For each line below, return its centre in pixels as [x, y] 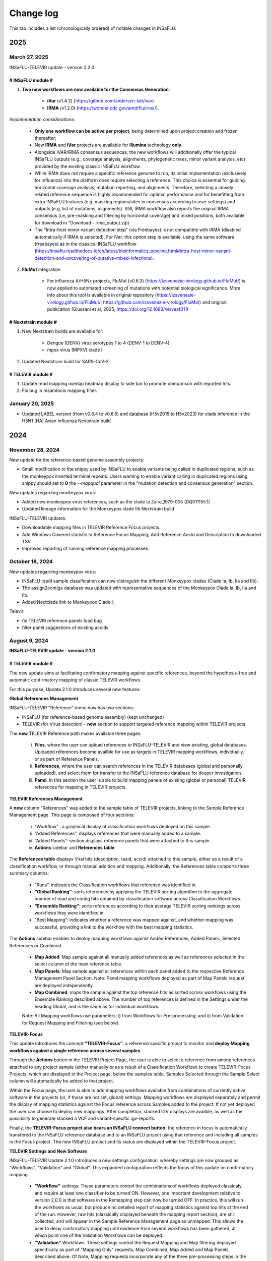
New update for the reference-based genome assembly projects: [77, 460]
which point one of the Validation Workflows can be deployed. [99, 1235]
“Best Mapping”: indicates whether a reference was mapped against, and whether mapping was [134, 920]
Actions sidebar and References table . [75, 847]
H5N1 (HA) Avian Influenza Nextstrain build [66, 421]
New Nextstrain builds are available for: [63, 331]
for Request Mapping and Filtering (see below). [71, 1023]
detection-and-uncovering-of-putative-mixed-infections [93, 258]
